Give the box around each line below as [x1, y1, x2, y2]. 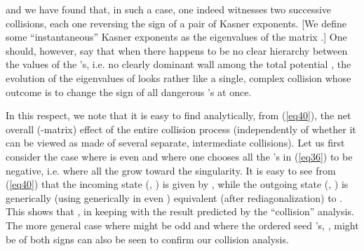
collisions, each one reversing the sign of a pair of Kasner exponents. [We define [6, 15, 346, 30]
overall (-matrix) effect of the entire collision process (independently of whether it [6, 121, 356, 136]
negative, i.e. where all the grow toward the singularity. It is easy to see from [6, 163, 336, 177]
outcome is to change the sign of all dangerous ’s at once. [6, 84, 252, 99]
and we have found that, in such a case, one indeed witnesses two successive [6, 2, 332, 16]
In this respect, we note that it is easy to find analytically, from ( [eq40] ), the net [6, 108, 351, 123]
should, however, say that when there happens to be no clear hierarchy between [6, 43, 348, 57]
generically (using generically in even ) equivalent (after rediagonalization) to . [6, 190, 343, 205]
